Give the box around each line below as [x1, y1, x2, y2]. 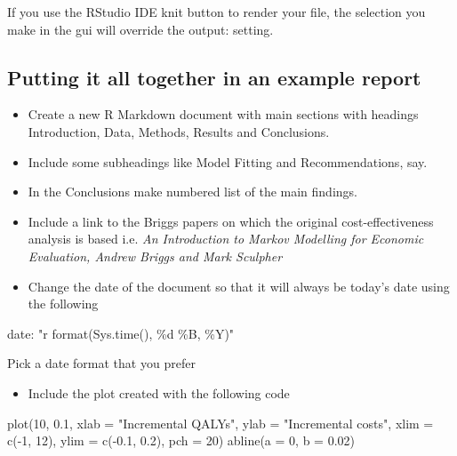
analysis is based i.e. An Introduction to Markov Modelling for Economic [28, 229, 424, 248]
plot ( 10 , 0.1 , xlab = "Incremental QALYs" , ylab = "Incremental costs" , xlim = [7, 413, 434, 432]
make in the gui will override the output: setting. [7, 20, 274, 38]
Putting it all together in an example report [7, 63, 421, 91]
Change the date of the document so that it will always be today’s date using [28, 276, 450, 295]
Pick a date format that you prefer [7, 354, 196, 372]
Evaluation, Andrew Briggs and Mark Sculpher [28, 246, 283, 265]
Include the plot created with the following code [28, 383, 290, 402]
